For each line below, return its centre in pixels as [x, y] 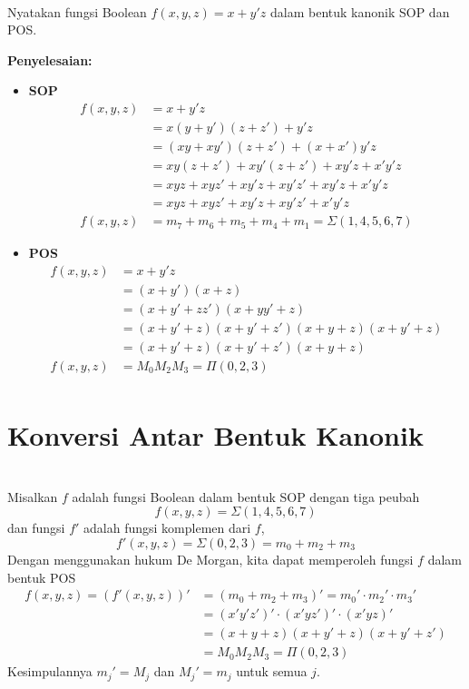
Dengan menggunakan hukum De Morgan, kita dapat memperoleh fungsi [210, 559]
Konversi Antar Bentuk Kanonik [215, 435]
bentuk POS [42, 577]
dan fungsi [36, 528]
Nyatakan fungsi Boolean [77, 11]
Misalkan [33, 496]
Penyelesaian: [50, 59]
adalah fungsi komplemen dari [167, 528]
